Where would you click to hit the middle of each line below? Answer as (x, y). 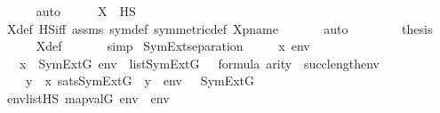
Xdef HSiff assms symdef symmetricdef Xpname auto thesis (220, 28)
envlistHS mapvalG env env (88, 97)
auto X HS (86, 11)
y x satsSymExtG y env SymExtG (140, 81)
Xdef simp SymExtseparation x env (173, 46)
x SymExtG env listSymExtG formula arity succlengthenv (199, 63)
